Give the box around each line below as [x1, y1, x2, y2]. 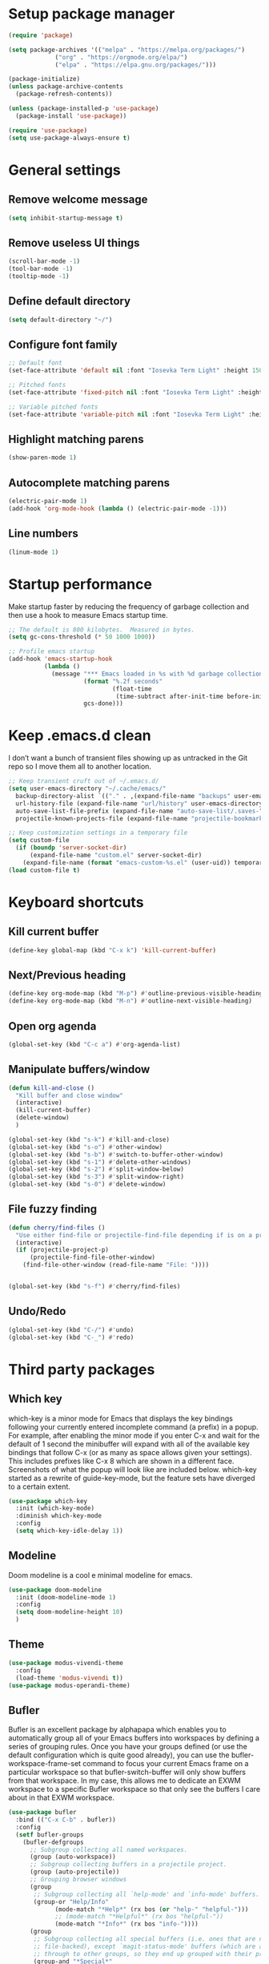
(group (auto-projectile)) [29, 1868, 120, 1876]
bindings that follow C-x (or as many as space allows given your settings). [8, 1447, 252, 1457]
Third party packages [8, 1360, 155, 1378]
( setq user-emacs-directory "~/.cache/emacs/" [8, 784, 167, 793]
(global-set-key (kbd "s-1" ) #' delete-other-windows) [8, 1158, 192, 1166]
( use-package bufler [8, 1809, 78, 1817]
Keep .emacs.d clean [8, 727, 152, 745]
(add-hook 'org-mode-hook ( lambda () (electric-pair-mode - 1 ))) [8, 505, 227, 513]
